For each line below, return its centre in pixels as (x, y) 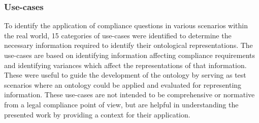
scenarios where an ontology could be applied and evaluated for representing (123, 84)
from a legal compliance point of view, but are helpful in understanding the (121, 104)
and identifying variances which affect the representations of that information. (125, 65)
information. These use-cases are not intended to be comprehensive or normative (129, 95)
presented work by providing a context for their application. (97, 114)
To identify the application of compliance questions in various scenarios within (126, 25)
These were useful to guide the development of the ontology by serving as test (125, 75)
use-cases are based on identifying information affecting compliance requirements (130, 55)
